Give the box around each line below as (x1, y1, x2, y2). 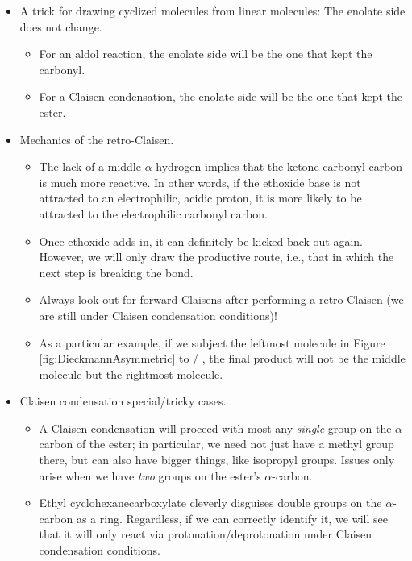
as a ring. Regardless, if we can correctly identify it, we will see (76, 509, 388, 526)
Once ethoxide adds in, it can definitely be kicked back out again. (39, 232, 364, 249)
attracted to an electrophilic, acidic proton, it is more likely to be (39, 189, 362, 206)
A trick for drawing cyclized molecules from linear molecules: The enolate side (19, 2, 406, 19)
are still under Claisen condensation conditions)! (39, 306, 277, 323)
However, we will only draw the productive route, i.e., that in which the (39, 248, 394, 265)
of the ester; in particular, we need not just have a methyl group (76, 435, 394, 452)
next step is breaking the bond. (39, 264, 194, 280)
